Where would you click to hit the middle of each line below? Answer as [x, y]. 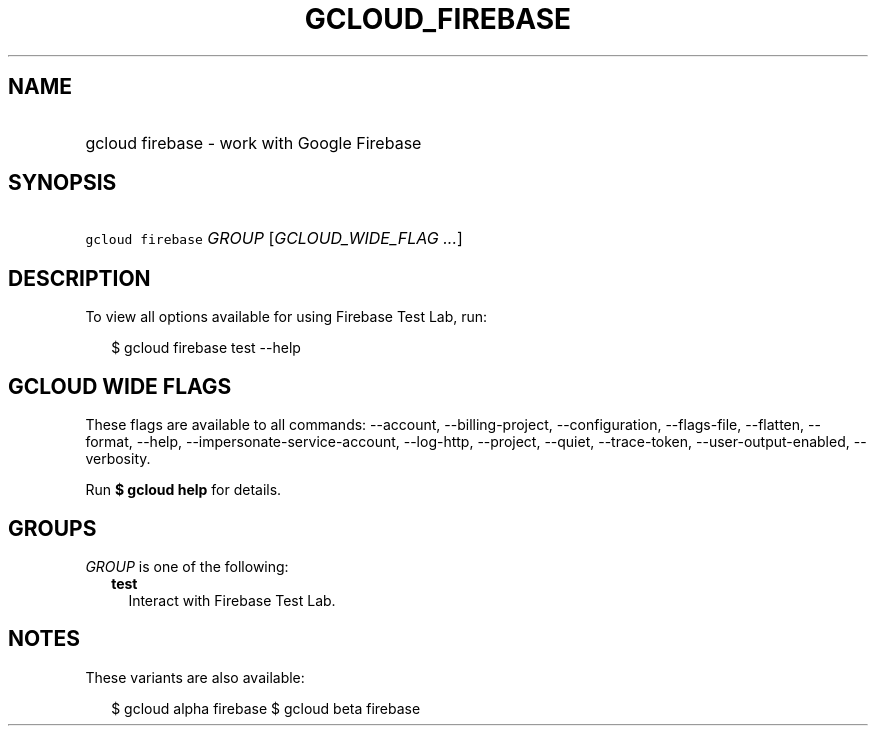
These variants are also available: [195, 677]
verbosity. [118, 459]
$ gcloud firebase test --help [206, 348]
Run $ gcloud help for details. [183, 490]
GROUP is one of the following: [187, 566]
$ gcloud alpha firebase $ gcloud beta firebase [266, 708]
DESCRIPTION [79, 278]
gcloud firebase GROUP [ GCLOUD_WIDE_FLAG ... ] [274, 238]
